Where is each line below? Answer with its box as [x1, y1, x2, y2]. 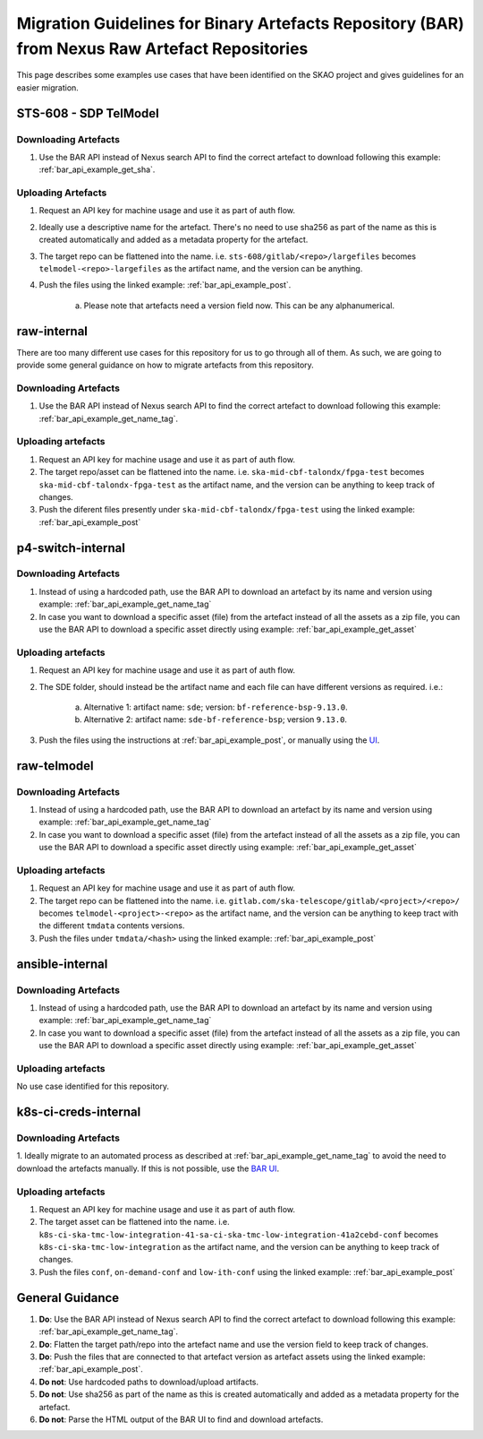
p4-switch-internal [16, 540, 125, 556]
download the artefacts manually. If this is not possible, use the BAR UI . [16, 1163, 280, 1174]
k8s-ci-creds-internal [16, 1105, 141, 1120]
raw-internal [16, 323, 89, 339]
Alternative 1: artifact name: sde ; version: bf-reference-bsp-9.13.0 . [83, 702, 348, 712]
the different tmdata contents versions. [38, 920, 185, 931]
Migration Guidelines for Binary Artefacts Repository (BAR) [16, 13, 464, 33]
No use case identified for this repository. [16, 1081, 170, 1092]
